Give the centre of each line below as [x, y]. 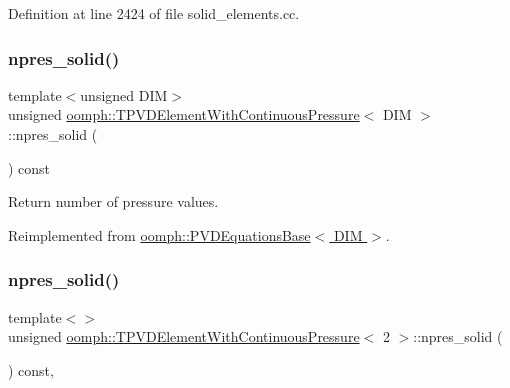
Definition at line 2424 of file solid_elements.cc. [154, 13]
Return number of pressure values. [113, 201]
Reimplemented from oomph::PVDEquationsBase [159, 234]
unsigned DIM [124, 94]
